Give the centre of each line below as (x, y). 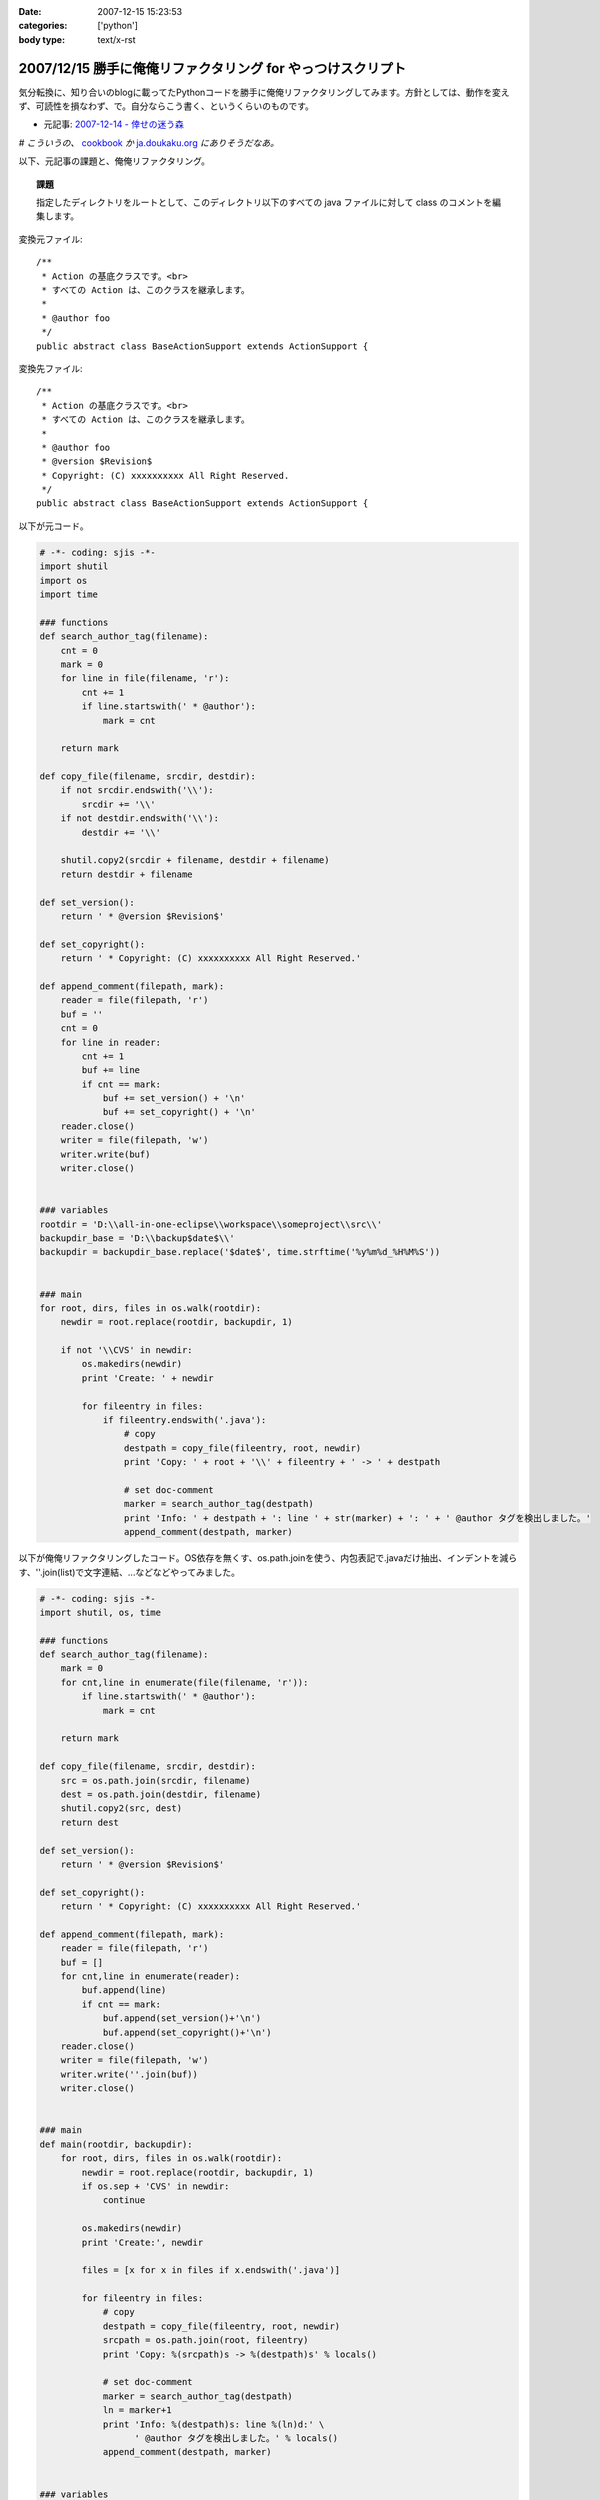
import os (63, 580)
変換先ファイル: (51, 368)
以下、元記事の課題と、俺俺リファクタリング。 (114, 161)
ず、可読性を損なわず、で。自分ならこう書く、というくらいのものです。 (166, 106)
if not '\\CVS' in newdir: (127, 1350)
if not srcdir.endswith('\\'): (137, 790)
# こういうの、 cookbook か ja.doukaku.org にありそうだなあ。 (149, 142)
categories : (43, 26)
